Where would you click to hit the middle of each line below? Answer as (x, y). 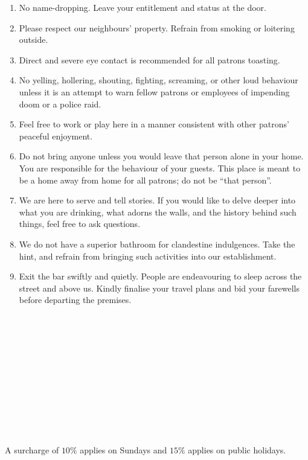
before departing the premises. (75, 300)
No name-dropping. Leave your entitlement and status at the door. (143, 7)
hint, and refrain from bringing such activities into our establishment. (148, 256)
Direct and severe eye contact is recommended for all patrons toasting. (149, 59)
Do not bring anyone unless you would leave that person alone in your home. (161, 156)
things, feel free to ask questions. (80, 224)
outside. (34, 40)
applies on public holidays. (237, 450)
